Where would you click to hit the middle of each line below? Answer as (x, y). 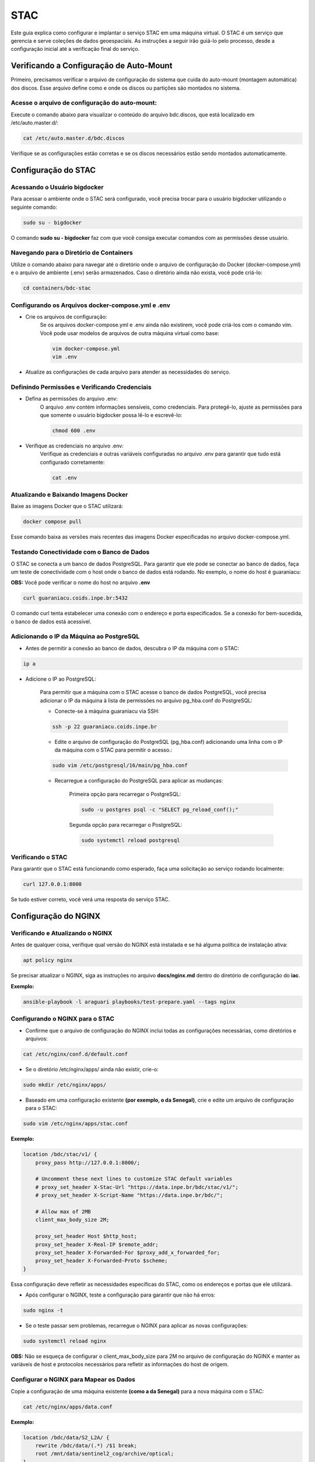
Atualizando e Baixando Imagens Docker (69, 495)
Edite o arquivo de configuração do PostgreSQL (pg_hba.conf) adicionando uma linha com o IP (169, 742)
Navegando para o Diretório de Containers (72, 253)
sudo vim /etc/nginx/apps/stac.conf (76, 1124)
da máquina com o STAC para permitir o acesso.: (113, 750)
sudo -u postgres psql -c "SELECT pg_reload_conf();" (160, 809)
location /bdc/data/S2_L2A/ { (66, 1437)
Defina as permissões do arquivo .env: (71, 399)
